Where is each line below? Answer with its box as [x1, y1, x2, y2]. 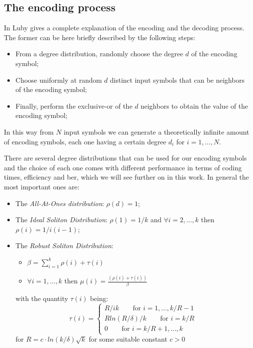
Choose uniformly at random [15, 74, 102, 85]
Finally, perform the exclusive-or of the [15, 100, 133, 111]
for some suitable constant [89, 334, 167, 344]
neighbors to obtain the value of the [140, 100, 248, 111]
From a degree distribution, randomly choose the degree [15, 48, 184, 59]
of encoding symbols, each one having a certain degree [4, 136, 166, 146]
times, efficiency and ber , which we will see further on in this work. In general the [4, 172, 249, 182]
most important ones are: [4, 181, 80, 191]
